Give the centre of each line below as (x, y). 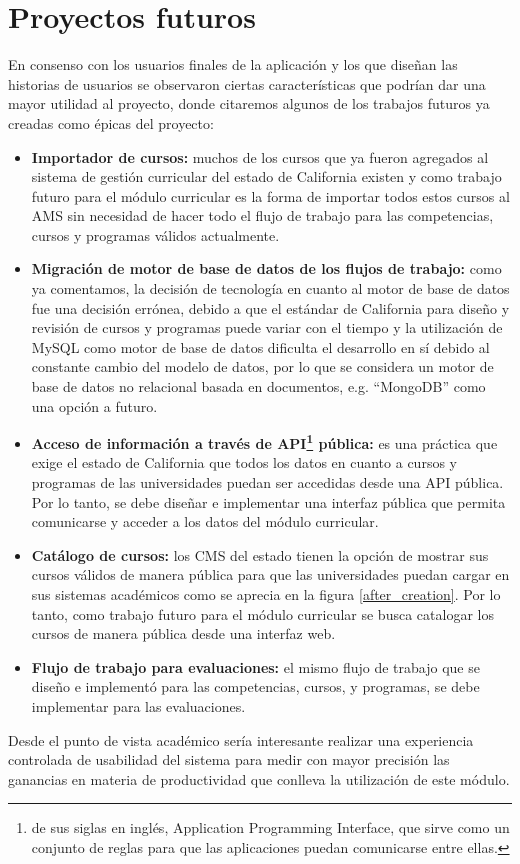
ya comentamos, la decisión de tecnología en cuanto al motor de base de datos (270, 288)
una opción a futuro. (94, 405)
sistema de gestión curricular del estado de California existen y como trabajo (266, 176)
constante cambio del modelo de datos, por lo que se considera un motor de (262, 366)
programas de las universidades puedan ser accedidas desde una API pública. (267, 482)
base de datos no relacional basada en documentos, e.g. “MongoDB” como (258, 386)
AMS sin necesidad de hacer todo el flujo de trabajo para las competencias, (262, 215)
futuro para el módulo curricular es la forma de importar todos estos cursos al (270, 195)
